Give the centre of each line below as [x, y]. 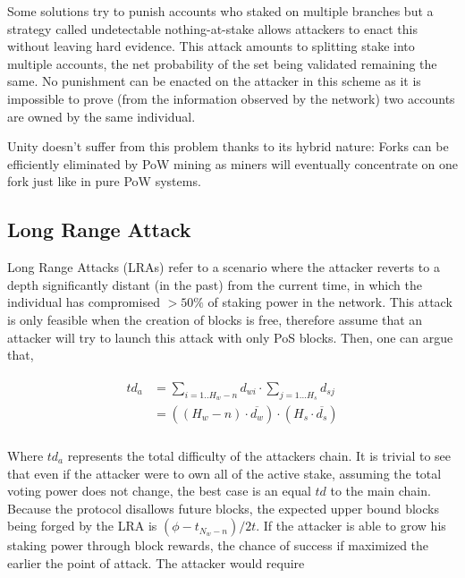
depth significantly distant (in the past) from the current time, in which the [215, 284]
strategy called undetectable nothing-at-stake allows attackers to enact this [212, 28]
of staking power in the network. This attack [330, 302]
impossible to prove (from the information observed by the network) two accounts [231, 98]
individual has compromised [84, 302]
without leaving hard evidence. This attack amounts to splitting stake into [211, 46]
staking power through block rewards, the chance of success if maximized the [218, 545]
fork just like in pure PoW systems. [104, 181]
